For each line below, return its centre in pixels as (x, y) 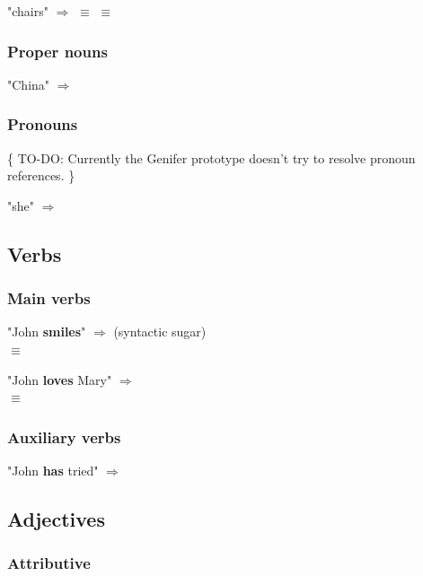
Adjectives (56, 518)
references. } (41, 175)
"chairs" (28, 11)
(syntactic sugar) (160, 332)
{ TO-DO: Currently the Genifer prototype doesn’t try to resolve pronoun (211, 157)
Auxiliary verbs (64, 436)
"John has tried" (53, 470)
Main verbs (49, 298)
